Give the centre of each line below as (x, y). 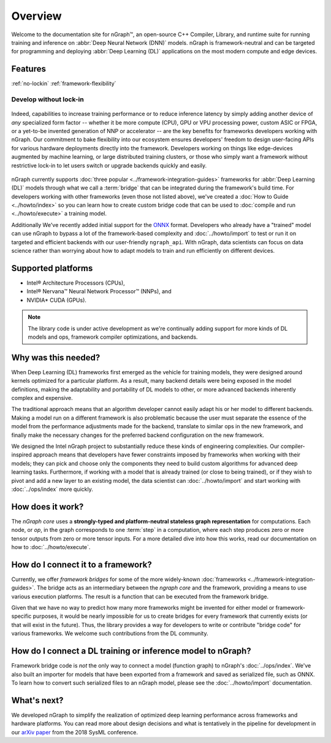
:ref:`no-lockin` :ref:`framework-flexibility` (64, 83)
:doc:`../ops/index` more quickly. (52, 489)
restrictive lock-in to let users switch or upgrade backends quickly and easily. (109, 165)
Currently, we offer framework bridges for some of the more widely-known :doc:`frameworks (129, 579)
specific (21, 616)
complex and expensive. (42, 398)
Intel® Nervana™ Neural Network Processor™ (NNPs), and (99, 291)
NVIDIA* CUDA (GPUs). (57, 300)
